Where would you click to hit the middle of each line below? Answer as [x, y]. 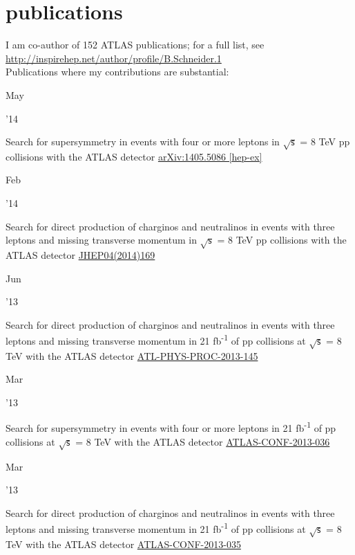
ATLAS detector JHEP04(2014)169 [80, 255]
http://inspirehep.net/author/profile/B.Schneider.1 [114, 58]
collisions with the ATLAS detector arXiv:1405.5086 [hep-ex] [134, 156]
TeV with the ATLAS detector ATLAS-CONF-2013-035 [123, 544]
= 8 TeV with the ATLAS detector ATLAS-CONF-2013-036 [203, 441]
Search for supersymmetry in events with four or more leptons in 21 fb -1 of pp [171, 427]
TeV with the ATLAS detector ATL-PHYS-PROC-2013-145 [132, 355]
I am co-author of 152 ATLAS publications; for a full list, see [135, 45]
